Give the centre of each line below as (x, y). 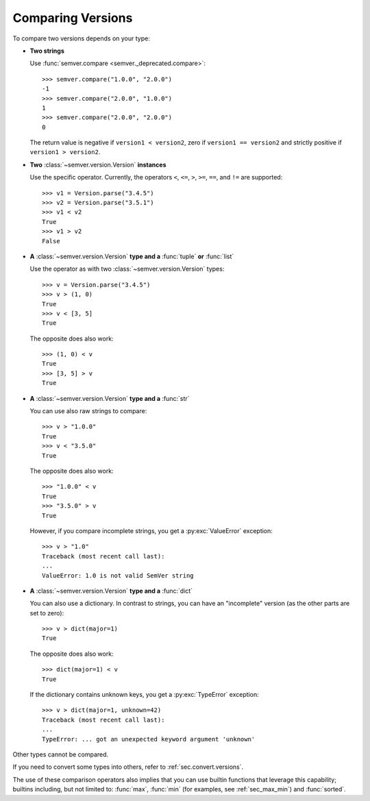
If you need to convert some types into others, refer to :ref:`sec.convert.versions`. (128, 767)
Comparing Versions (73, 18)
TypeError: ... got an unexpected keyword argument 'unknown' (149, 739)
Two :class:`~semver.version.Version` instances (98, 164)
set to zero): (47, 613)
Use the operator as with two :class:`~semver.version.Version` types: (127, 269)
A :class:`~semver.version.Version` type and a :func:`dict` (111, 591)
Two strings (47, 51)
